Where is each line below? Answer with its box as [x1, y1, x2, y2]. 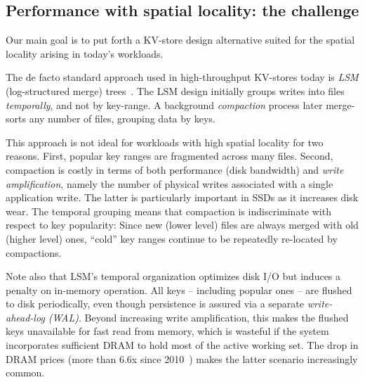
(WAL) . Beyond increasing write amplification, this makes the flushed [48, 310, 349, 324]
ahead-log [6, 310, 45, 324]
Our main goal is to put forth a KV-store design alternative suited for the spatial [6, 32, 355, 47]
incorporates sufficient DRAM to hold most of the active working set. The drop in [6, 338, 359, 352]
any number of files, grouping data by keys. [29, 111, 215, 126]
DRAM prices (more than [6, 351, 117, 366]
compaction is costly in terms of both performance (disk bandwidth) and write [6, 162, 344, 177]
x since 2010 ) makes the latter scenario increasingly [131, 351, 358, 366]
